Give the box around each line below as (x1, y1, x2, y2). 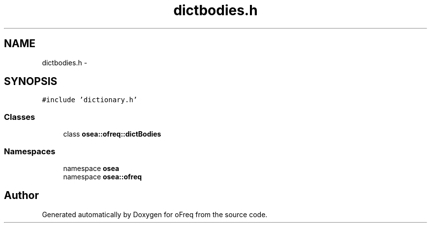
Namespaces (4, 146, 56, 156)
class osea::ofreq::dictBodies (63, 130, 161, 139)
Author (4, 189, 39, 202)
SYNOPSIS (4, 75, 58, 88)
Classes (4, 112, 35, 122)
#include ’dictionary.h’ (42, 96, 138, 104)
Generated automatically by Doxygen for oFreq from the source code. (42, 210, 268, 219)
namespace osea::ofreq (63, 172, 142, 181)
